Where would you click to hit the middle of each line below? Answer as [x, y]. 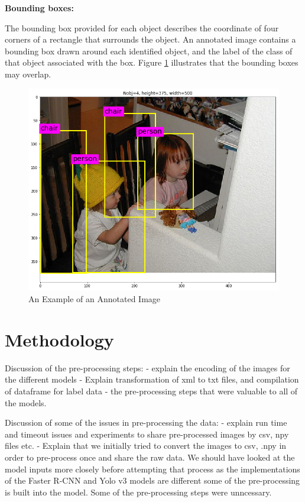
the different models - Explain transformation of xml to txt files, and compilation [152, 379]
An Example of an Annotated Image [95, 299]
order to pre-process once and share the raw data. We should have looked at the [150, 457]
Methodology [59, 339]
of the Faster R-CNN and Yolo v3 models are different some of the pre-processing [152, 480]
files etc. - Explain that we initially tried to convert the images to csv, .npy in [146, 446]
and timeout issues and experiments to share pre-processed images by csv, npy [147, 434]
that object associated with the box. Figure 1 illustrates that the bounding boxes [152, 62]
